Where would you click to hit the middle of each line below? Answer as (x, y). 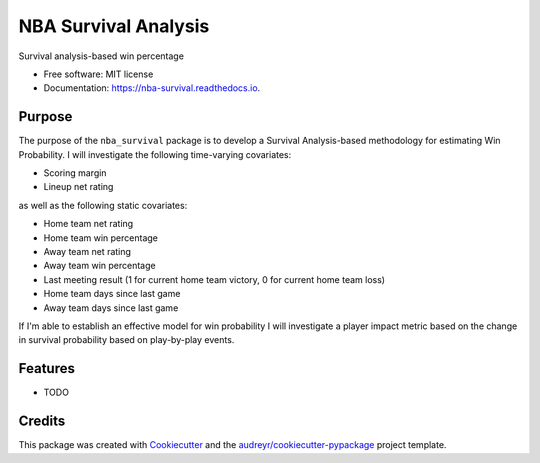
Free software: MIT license (98, 74)
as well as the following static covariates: (103, 205)
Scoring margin (75, 173)
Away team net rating (87, 251)
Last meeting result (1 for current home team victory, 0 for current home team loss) (214, 279)
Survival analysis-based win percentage (101, 56)
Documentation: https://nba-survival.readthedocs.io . (152, 88)
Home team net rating (88, 224)
